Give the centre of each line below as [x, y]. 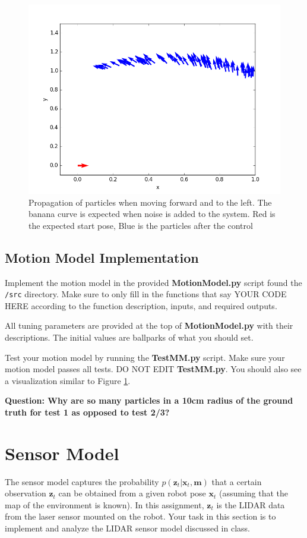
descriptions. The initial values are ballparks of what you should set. [129, 337]
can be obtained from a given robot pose [132, 493]
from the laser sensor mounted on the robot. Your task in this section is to [140, 516]
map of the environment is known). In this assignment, [105, 504]
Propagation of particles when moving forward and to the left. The [150, 202]
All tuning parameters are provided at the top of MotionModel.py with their [149, 325]
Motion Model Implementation [102, 257]
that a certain [237, 481]
